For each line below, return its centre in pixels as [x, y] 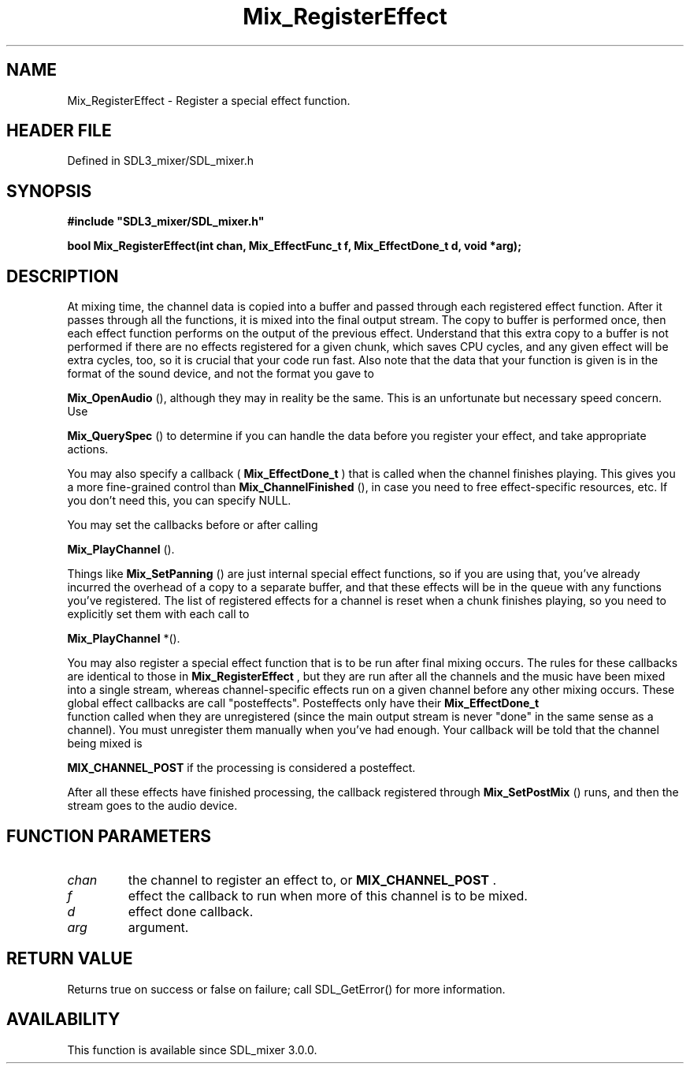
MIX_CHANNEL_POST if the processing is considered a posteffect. [241, 768]
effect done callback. [191, 911]
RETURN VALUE [70, 959]
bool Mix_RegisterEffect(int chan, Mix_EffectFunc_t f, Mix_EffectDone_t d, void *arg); [294, 246]
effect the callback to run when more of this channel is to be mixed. [328, 895]
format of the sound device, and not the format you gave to [221, 374]
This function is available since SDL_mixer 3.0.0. [192, 1049]
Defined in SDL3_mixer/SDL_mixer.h [160, 161]
